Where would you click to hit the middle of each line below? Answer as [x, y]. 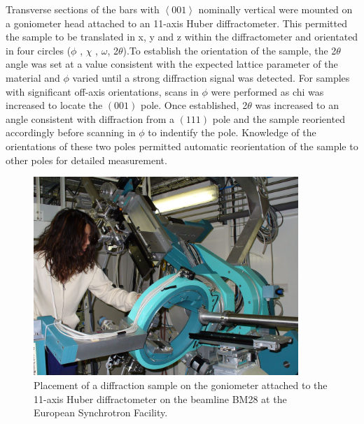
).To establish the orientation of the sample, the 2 [230, 50]
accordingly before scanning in [71, 132]
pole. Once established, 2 [194, 105]
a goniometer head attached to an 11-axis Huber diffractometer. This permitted [176, 23]
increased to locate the [54, 105]
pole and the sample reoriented [279, 118]
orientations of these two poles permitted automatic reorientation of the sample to [182, 146]
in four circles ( [38, 50]
